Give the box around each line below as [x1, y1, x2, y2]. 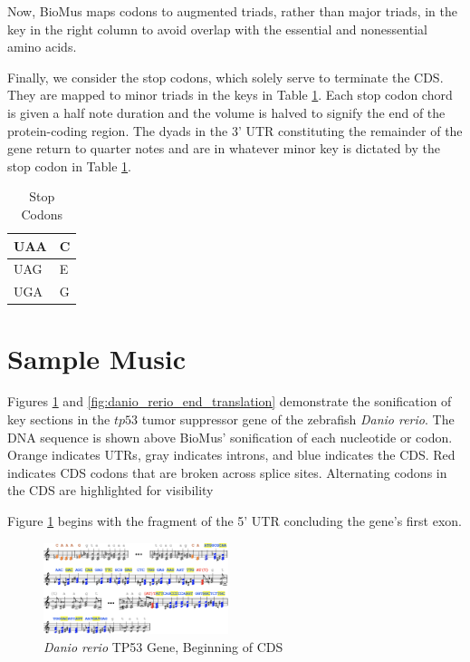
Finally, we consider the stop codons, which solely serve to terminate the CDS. [7, 67, 444, 86]
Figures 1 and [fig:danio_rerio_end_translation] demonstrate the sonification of [7, 392, 452, 411]
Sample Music [7, 339, 187, 376]
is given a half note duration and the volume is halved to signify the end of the [7, 102, 446, 122]
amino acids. [7, 37, 77, 56]
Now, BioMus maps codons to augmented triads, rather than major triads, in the [7, 2, 458, 20]
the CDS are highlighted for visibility [7, 481, 214, 500]
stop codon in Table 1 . [7, 156, 131, 175]
